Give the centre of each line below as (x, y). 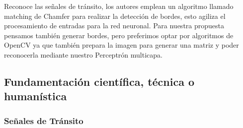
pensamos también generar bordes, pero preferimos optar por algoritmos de (119, 35)
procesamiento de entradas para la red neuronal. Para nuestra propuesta (114, 26)
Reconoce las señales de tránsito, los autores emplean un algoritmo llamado (119, 6)
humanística (36, 96)
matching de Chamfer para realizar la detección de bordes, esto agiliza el (115, 16)
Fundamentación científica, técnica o (99, 81)
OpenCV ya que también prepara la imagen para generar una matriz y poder (121, 45)
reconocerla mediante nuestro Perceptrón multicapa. (83, 54)
